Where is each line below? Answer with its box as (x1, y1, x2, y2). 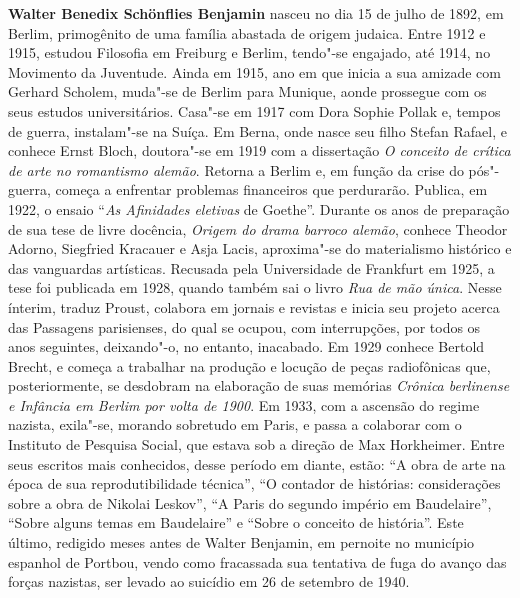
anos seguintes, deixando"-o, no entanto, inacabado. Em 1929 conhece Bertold (8, 336, 485, 357)
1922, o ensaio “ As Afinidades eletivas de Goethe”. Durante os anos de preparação (8, 198, 510, 219)
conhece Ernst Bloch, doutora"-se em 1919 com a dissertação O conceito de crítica (8, 140, 511, 161)
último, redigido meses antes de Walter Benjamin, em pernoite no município (8, 532, 475, 553)
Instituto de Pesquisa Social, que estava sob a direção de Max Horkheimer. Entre (8, 434, 505, 455)
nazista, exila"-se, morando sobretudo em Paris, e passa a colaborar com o (8, 414, 462, 435)
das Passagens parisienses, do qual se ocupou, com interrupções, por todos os (8, 316, 481, 337)
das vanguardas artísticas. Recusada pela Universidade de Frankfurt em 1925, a (8, 257, 495, 278)
